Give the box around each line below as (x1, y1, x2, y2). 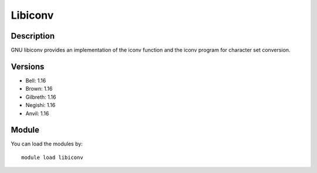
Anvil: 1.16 (25, 110, 49, 117)
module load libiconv (21, 154, 83, 161)
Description (11, 31, 55, 41)
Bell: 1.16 (25, 77, 46, 84)
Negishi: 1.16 (25, 102, 56, 109)
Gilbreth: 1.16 (25, 94, 56, 101)
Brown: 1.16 (25, 85, 53, 92)
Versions (11, 61, 45, 71)
